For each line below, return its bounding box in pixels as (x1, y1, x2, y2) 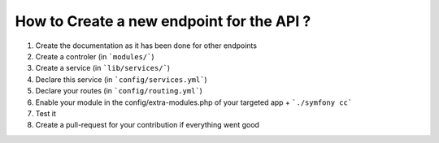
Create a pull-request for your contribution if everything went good (35, 120, 260, 130)
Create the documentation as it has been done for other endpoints (35, 41, 258, 50)
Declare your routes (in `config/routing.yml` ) (35, 86, 203, 96)
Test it (35, 108, 56, 118)
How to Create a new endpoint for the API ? (15, 12, 311, 30)
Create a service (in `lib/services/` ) (35, 63, 171, 73)
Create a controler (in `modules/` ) (35, 51, 154, 61)
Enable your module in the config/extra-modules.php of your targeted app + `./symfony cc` (35, 97, 353, 107)
